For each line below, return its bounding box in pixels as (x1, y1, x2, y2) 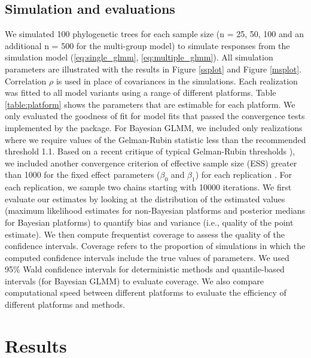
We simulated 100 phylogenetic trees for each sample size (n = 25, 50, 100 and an (5, 28, 304, 40)
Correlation (5, 74, 47, 87)
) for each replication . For (195, 168, 292, 181)
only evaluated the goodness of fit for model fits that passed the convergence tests (5, 110, 305, 122)
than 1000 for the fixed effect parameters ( (5, 168, 160, 181)
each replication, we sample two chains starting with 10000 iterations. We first (5, 181, 292, 193)
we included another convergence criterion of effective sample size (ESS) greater (5, 156, 297, 169)
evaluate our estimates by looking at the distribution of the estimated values (5, 192, 285, 205)
